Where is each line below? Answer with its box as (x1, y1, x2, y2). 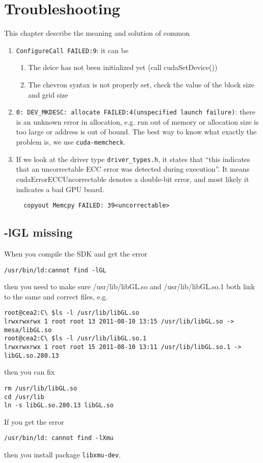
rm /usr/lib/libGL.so (4, 384, 77, 392)
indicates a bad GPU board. (16, 183, 104, 194)
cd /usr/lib (4, 393, 44, 401)
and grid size (28, 89, 68, 100)
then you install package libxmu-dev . (4, 449, 121, 460)
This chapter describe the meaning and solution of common (4, 28, 190, 38)
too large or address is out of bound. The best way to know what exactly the (16, 126, 257, 137)
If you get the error (4, 416, 64, 427)
